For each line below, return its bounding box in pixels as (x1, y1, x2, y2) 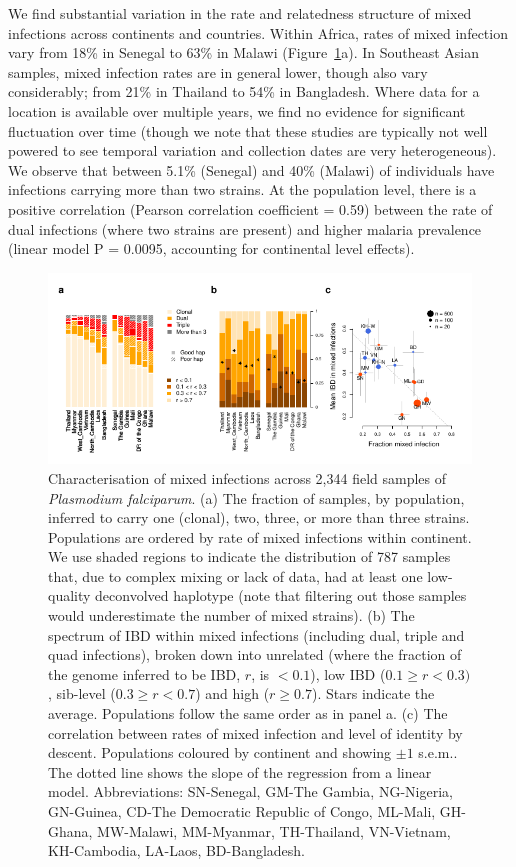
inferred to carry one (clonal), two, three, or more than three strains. (48, 507, 470, 528)
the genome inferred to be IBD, (48, 663, 241, 684)
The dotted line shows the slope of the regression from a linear (48, 761, 432, 782)
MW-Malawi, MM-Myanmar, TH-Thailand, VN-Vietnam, (97, 820, 451, 841)
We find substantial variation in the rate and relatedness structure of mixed (8, 3, 472, 23)
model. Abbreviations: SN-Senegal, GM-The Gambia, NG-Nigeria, (48, 781, 453, 802)
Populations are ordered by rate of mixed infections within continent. (48, 526, 472, 547)
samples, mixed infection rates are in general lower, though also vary (8, 61, 428, 82)
